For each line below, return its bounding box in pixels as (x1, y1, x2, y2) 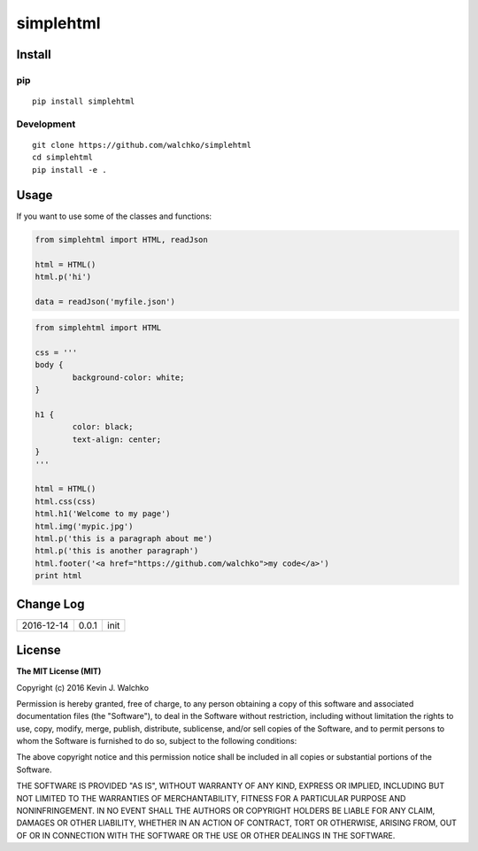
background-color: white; (72, 372, 185, 383)
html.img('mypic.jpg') (35, 521, 134, 531)
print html (35, 571, 82, 581)
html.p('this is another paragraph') (35, 545, 199, 556)
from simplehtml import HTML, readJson (35, 235, 208, 244)
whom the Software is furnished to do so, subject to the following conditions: (16, 736, 297, 747)
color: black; (72, 422, 134, 432)
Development (16, 118, 76, 130)
